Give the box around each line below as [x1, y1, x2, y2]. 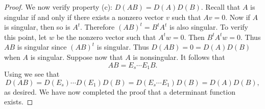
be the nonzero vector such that [56, 31, 156, 42]
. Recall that [201, 2, 240, 12]
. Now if [225, 11, 250, 22]
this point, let [4, 31, 47, 42]
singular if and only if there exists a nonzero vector [4, 11, 164, 22]
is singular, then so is [4, 21, 70, 32]
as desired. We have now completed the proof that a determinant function [4, 86, 235, 97]
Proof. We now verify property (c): [4, 2, 113, 12]
